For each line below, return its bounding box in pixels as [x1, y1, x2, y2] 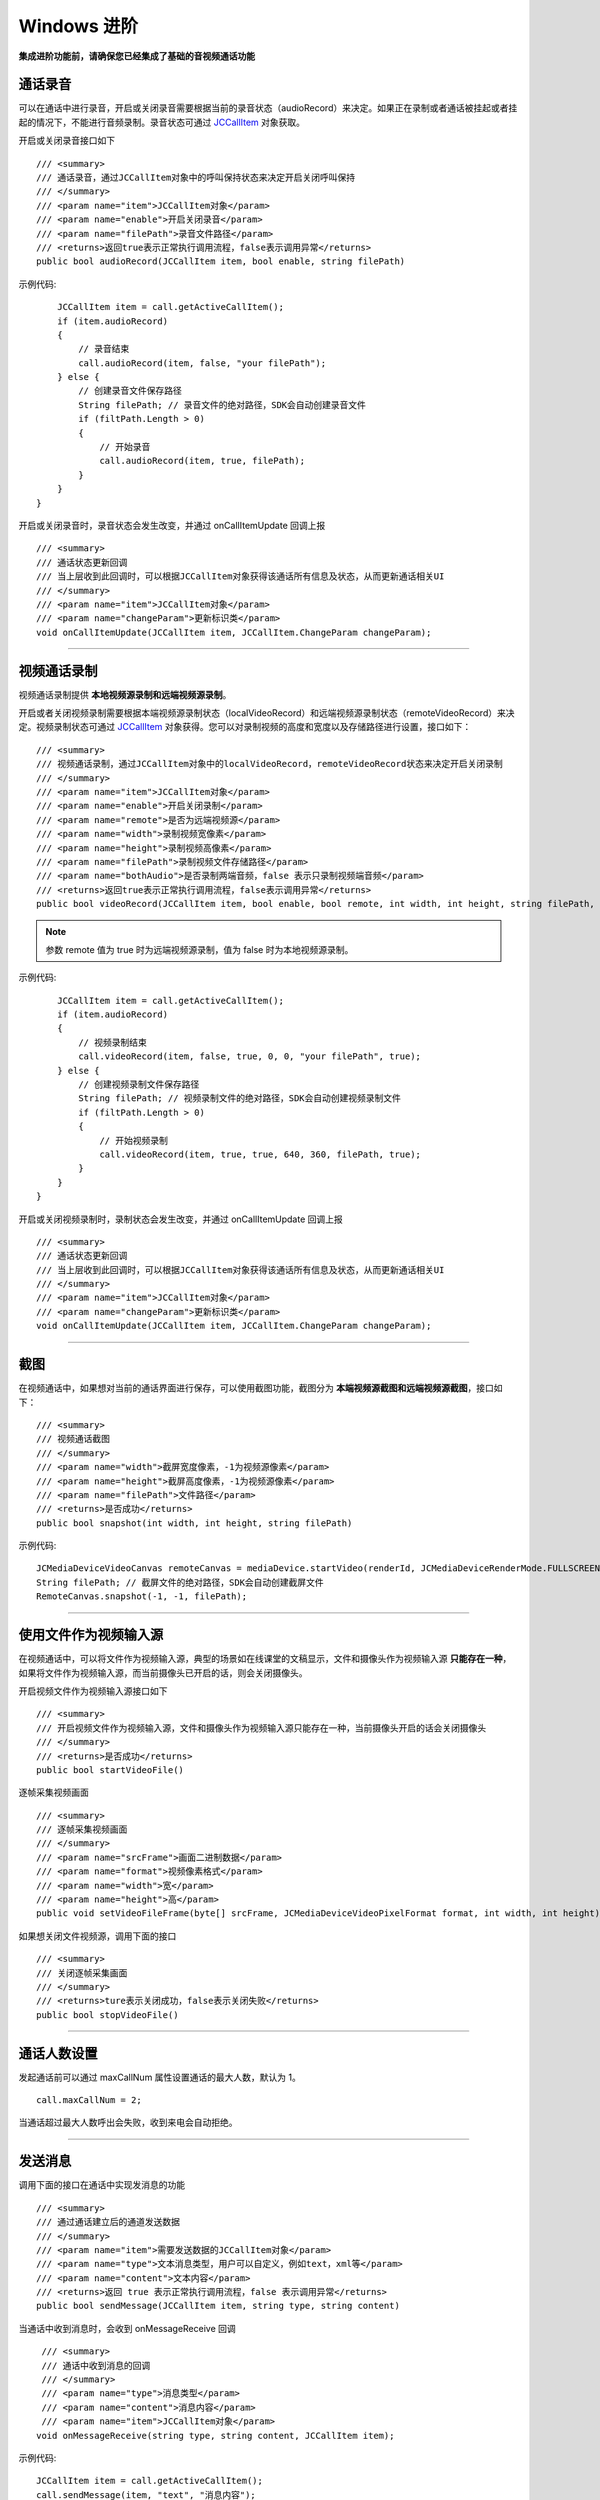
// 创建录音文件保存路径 [78, 385, 182, 397]
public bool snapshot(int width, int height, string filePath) [36, 1517, 353, 1529]
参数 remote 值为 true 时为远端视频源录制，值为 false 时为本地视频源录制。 [45, 943, 354, 955]
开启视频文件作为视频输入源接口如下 [18, 1685, 168, 1697]
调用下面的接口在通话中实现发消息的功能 [18, 2179, 185, 2191]
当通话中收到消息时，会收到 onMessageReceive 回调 [18, 2322, 237, 2334]
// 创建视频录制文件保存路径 [78, 1079, 200, 1090]
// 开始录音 [99, 441, 151, 453]
